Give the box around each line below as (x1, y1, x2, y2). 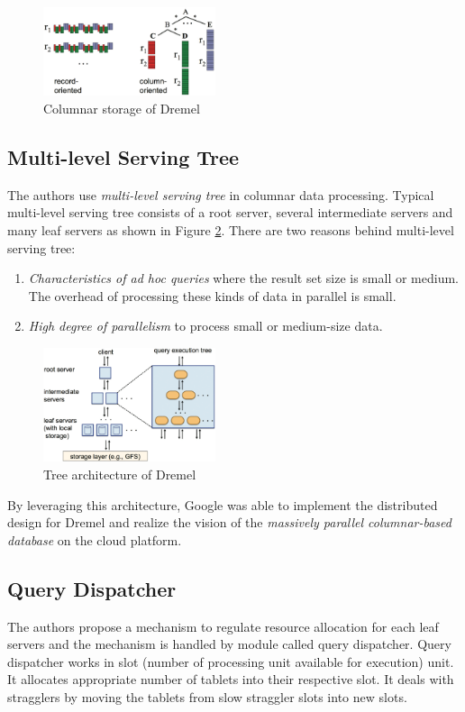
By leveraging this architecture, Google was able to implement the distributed (7, 495, 438, 514)
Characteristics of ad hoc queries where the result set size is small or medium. (28, 269, 459, 288)
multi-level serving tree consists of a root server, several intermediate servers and (7, 203, 453, 222)
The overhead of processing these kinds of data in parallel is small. (28, 286, 397, 305)
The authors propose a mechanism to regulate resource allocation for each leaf (7, 616, 439, 635)
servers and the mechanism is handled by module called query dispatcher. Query (7, 634, 451, 653)
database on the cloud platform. (7, 530, 182, 549)
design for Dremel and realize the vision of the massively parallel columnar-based (7, 513, 451, 532)
